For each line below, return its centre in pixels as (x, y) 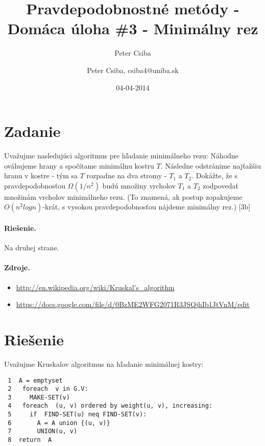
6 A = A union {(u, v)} (59, 423)
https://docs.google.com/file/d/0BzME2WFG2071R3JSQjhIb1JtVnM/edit (133, 304)
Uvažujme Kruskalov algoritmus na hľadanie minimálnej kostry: (104, 363)
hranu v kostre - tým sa (41, 175)
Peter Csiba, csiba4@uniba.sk (133, 70)
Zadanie (32, 131)
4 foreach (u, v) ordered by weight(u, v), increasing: (110, 406)
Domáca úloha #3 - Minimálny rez (133, 28)
